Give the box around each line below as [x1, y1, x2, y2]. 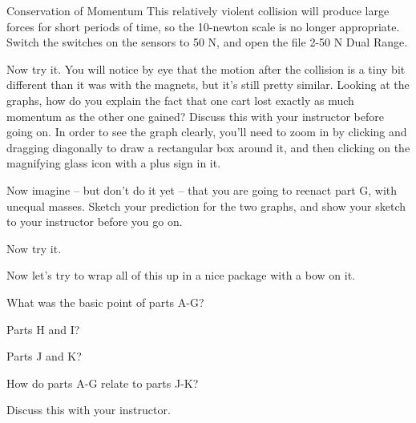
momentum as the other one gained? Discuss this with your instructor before [6, 107, 385, 124]
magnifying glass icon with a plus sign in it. [6, 155, 221, 171]
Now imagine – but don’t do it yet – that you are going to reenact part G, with [6, 181, 398, 198]
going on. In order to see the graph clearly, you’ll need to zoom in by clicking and [6, 123, 407, 140]
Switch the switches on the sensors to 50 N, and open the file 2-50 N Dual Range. [6, 34, 408, 50]
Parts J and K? [6, 348, 82, 365]
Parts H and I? [6, 320, 80, 337]
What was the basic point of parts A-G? [6, 293, 204, 310]
